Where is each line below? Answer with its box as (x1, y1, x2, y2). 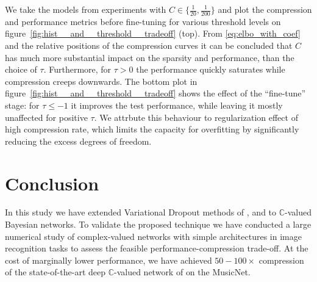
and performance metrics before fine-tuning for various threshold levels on (5, 15, 281, 27)
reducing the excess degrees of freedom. (5, 134, 152, 147)
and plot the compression (218, 3, 312, 15)
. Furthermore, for (43, 63, 112, 76)
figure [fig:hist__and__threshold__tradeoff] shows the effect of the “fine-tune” (5, 87, 306, 99)
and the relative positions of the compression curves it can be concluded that (5, 39, 293, 52)
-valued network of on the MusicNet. (114, 266, 251, 278)
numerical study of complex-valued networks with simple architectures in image (5, 230, 302, 242)
